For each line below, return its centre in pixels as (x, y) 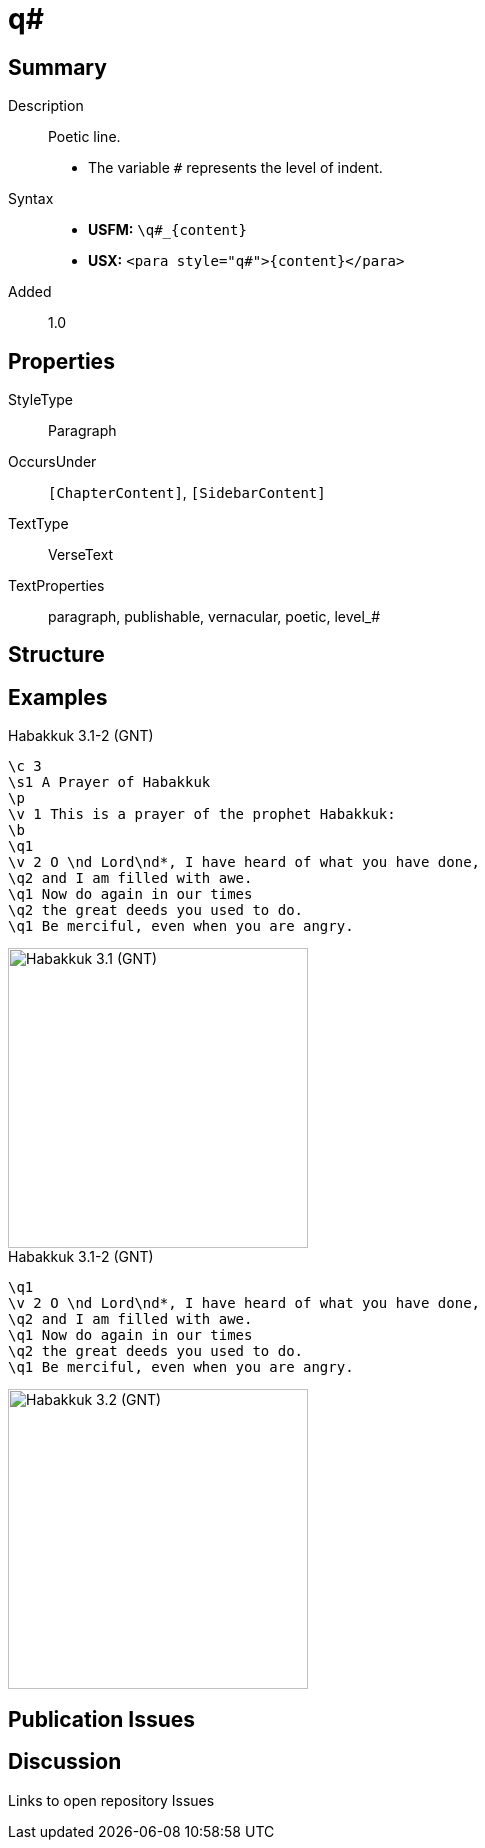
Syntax (31, 199)
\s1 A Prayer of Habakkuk (109, 782)
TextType (38, 524)
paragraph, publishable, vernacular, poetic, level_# (214, 617)
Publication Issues (102, 1719)
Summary (57, 67)
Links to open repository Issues (111, 1800)
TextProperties (56, 586)
